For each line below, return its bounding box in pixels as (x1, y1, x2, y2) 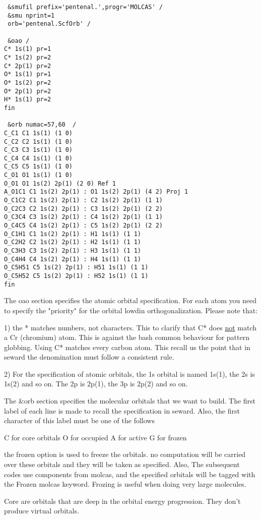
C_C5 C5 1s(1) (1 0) (4, 163, 73, 170)
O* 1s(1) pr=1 (4, 71, 51, 78)
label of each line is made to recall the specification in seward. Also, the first (4, 405, 240, 416)
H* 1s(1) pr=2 (4, 96, 51, 103)
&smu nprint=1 (8, 12, 55, 19)
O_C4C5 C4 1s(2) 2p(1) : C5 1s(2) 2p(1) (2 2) (4, 222, 163, 229)
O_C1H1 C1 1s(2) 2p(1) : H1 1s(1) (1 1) (4, 230, 142, 238)
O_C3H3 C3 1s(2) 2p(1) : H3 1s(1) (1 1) (4, 247, 142, 255)
